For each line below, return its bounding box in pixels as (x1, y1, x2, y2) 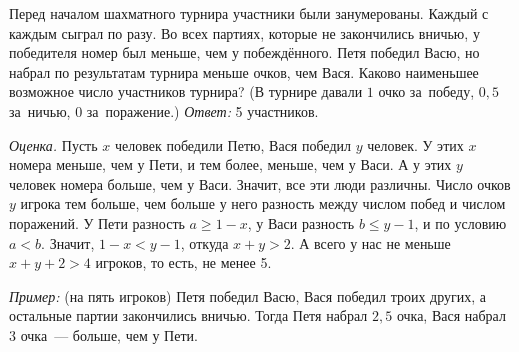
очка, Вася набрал (396, 305, 506, 326)
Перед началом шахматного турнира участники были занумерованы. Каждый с (9, 3, 489, 23)
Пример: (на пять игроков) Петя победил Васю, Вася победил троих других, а (9, 285, 487, 306)
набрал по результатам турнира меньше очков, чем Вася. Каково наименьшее (9, 61, 479, 82)
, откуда (180, 232, 229, 253)
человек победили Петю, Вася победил (114, 134, 352, 155)
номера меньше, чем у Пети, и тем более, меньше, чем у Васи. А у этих (9, 154, 452, 175)
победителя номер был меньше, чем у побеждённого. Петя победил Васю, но (9, 42, 480, 63)
